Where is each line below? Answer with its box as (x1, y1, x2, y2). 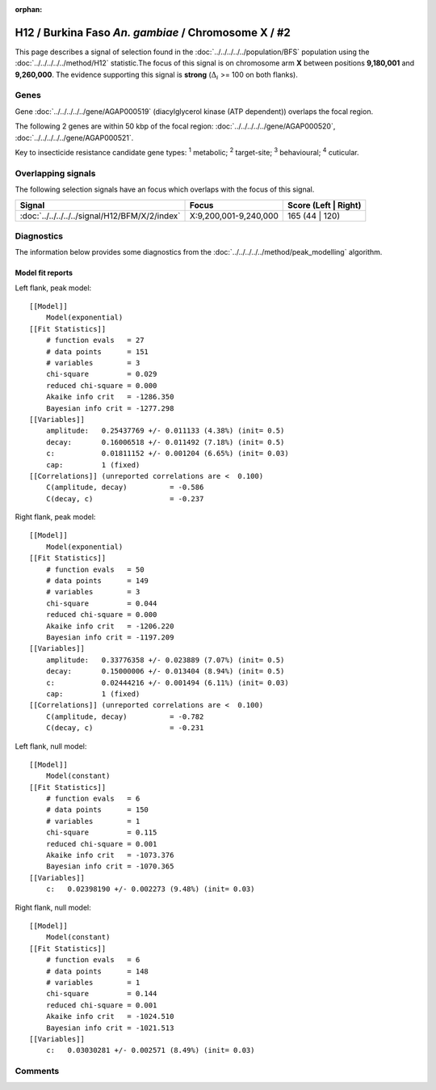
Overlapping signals (15, 167, 96, 179)
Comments (15, 1066, 60, 1077)
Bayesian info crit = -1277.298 (45, 403, 174, 412)
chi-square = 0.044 (45, 598, 157, 608)
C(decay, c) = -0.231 (45, 724, 204, 733)
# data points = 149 (45, 577, 149, 585)
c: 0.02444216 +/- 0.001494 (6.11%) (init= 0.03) (45, 678, 290, 687)
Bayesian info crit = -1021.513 (45, 1023, 174, 1033)
